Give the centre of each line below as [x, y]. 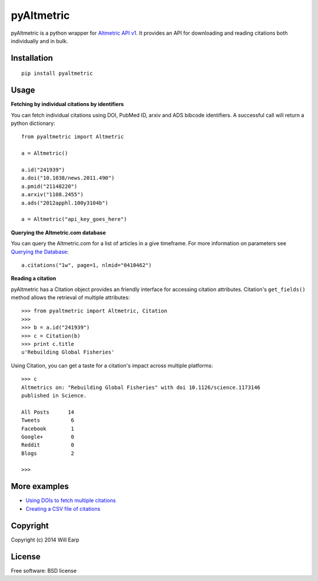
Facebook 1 [48, 428]
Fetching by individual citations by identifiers [67, 104]
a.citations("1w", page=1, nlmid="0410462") [87, 265]
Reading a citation [34, 278]
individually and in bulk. [39, 41]
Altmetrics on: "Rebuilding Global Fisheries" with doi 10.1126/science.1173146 [141, 387]
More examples [40, 486]
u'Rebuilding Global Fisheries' [68, 352]
